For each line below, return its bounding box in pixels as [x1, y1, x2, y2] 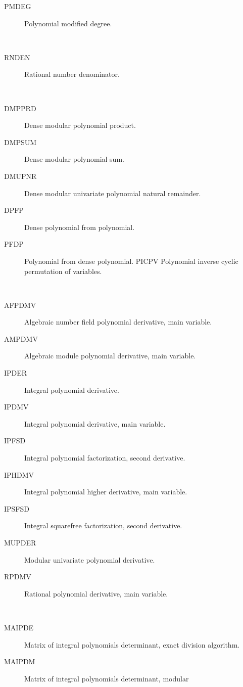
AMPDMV [4, 333, 38, 344]
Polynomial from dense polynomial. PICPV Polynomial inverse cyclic [24, 255, 238, 266]
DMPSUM [4, 136, 37, 147]
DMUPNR [4, 170, 37, 181]
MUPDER [4, 537, 36, 547]
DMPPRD [4, 103, 36, 113]
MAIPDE [4, 622, 34, 632]
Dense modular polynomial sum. [24, 154, 124, 164]
